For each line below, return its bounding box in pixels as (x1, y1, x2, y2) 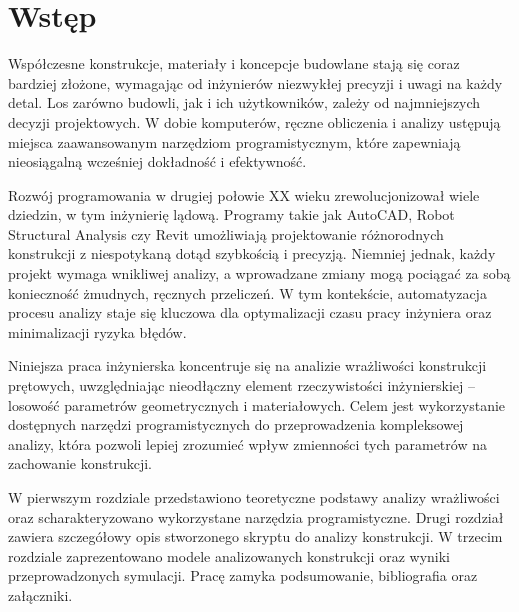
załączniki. (8, 584, 73, 605)
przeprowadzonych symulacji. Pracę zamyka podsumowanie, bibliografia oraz (8, 565, 478, 586)
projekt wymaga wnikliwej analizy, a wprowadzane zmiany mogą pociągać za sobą (8, 263, 511, 284)
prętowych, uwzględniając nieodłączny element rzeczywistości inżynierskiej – (8, 375, 476, 396)
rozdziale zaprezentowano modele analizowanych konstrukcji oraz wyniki (8, 545, 450, 566)
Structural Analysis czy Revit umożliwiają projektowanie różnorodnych (8, 223, 444, 244)
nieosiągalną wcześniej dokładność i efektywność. (8, 151, 307, 172)
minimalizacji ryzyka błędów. (8, 321, 187, 342)
